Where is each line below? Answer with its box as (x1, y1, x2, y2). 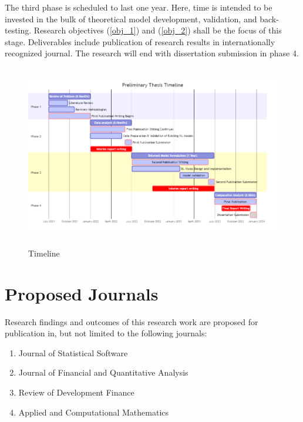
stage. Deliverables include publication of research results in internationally (5, 35, 275, 48)
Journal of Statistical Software (18, 346, 128, 359)
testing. (5, 24, 32, 36)
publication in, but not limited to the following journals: (5, 327, 207, 339)
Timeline (28, 247, 60, 259)
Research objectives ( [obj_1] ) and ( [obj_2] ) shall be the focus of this (33, 24, 282, 36)
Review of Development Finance (18, 386, 134, 399)
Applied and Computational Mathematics (18, 406, 169, 418)
